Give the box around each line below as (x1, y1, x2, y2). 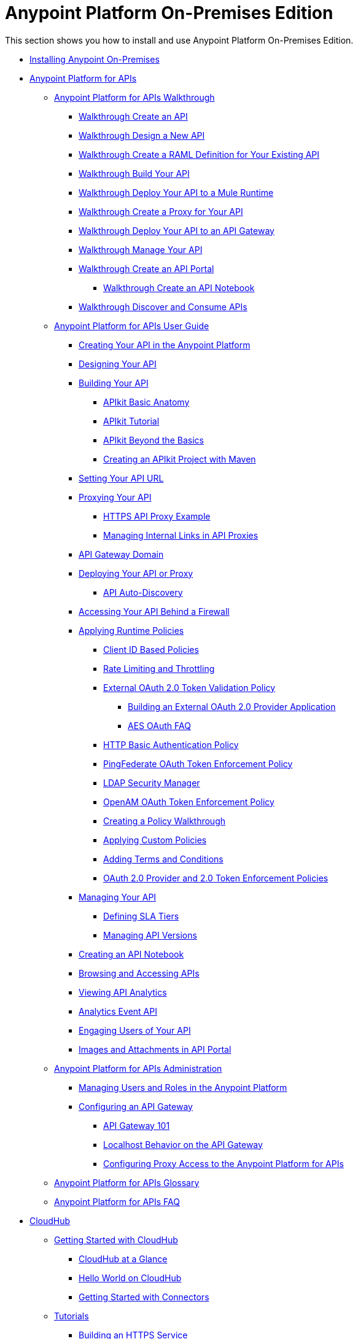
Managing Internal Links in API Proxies (103, 529, 259, 541)
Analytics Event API (79, 1005, 157, 1017)
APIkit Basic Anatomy (103, 396, 190, 407)
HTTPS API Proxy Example (103, 510, 211, 521)
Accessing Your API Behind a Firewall (79, 606, 230, 617)
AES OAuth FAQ (128, 720, 191, 731)
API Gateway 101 (103, 1120, 170, 1131)
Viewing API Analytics (79, 986, 167, 997)
